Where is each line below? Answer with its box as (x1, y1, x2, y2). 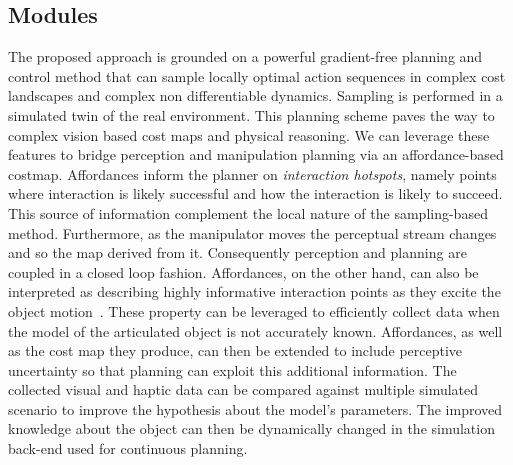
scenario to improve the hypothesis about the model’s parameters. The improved (8, 398, 503, 419)
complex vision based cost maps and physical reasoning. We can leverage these (8, 124, 490, 145)
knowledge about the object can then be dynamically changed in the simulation (8, 418, 495, 439)
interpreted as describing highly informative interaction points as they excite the (8, 281, 501, 302)
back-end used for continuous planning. (8, 438, 248, 459)
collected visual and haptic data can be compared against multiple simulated (8, 379, 479, 400)
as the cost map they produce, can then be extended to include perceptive (8, 340, 463, 361)
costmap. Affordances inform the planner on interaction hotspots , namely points (8, 163, 497, 184)
